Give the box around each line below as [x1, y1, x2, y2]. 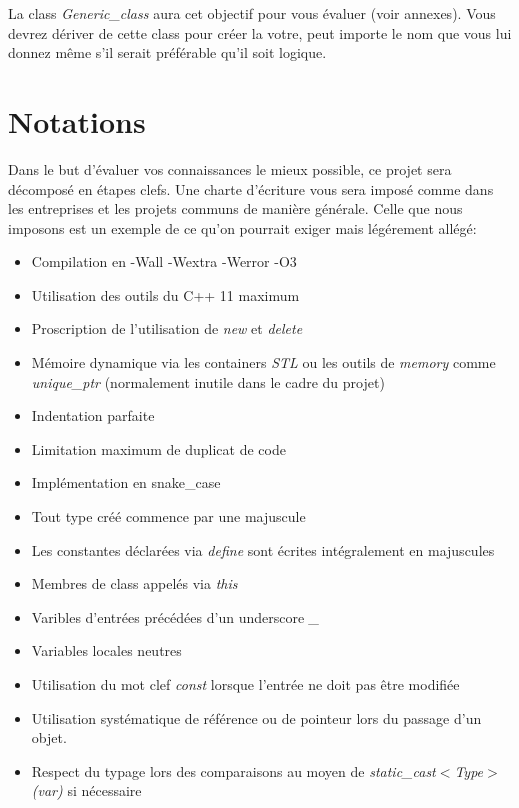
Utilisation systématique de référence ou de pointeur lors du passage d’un [31, 707, 482, 728]
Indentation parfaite [31, 405, 155, 426]
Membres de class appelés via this [31, 573, 238, 594]
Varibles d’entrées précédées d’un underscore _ [31, 606, 320, 627]
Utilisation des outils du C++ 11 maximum [31, 284, 300, 305]
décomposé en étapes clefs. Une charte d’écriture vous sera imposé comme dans [8, 178, 494, 199]
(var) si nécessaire [31, 780, 142, 801]
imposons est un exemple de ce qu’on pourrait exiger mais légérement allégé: [8, 217, 477, 238]
